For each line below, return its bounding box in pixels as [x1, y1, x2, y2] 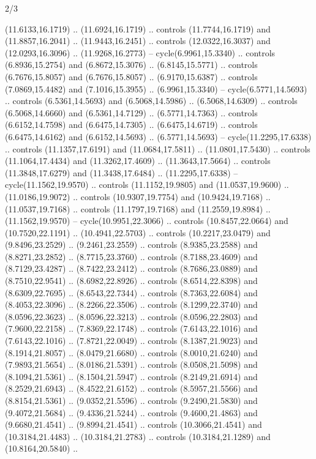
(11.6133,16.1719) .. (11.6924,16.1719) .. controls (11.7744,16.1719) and [5, 22, 271, 35]
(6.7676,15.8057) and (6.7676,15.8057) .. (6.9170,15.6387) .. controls [5, 70, 258, 83]
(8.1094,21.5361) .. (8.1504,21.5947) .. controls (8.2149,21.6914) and [5, 370, 258, 382]
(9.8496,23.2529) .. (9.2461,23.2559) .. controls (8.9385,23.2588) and [5, 238, 258, 251]
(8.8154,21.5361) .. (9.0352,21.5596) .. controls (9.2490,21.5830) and [5, 394, 258, 406]
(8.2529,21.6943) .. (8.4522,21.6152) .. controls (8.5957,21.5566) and [5, 382, 258, 395]
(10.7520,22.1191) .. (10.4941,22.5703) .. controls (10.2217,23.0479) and [5, 226, 271, 239]
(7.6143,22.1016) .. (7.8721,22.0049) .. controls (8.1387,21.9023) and [5, 334, 258, 347]
